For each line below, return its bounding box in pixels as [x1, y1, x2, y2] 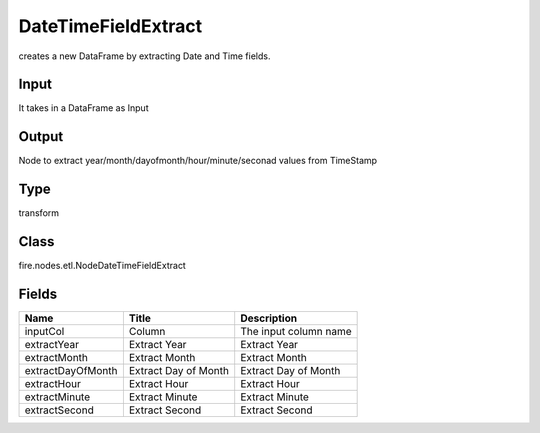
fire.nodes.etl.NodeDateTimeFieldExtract [18, 260, 187, 272]
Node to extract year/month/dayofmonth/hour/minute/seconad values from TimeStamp [18, 155, 378, 167]
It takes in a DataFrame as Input [18, 102, 149, 114]
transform [18, 207, 60, 219]
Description [240, 311, 298, 325]
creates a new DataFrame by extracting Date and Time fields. [18, 50, 271, 62]
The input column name [240, 325, 352, 339]
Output [18, 128, 64, 145]
